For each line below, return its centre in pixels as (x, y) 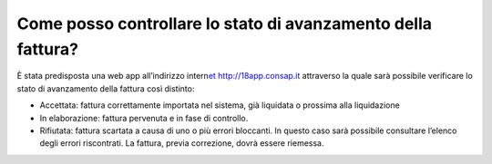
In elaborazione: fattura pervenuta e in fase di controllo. (144, 118)
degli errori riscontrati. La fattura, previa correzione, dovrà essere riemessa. (182, 143)
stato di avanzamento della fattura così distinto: (106, 88)
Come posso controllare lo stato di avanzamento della (225, 24)
